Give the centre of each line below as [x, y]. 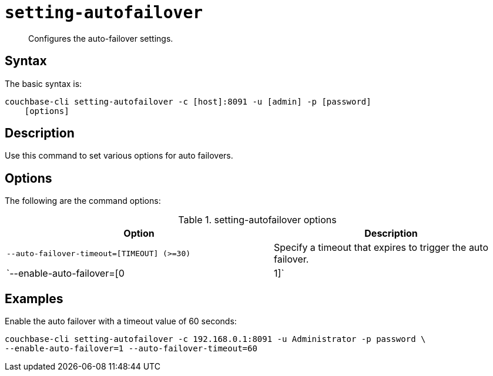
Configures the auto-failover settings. [101, 38]
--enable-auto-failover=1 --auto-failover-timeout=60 [131, 349]
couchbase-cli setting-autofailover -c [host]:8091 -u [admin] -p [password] [188, 101]
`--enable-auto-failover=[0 [66, 273]
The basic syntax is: [43, 83]
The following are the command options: [83, 201]
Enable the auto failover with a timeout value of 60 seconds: [121, 321]
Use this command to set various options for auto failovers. [119, 156]
